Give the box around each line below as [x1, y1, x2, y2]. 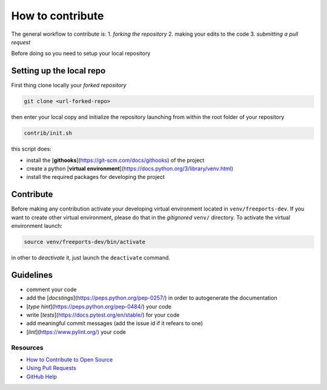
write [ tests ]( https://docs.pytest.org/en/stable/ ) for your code [26, 311, 180, 318]
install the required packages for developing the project [26, 173, 165, 181]
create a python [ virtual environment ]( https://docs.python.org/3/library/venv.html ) [26, 164, 234, 172]
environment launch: [11, 222, 63, 230]
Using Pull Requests [26, 365, 77, 372]
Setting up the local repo [11, 66, 106, 76]
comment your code [26, 286, 77, 293]
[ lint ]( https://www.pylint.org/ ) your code [26, 328, 127, 335]
